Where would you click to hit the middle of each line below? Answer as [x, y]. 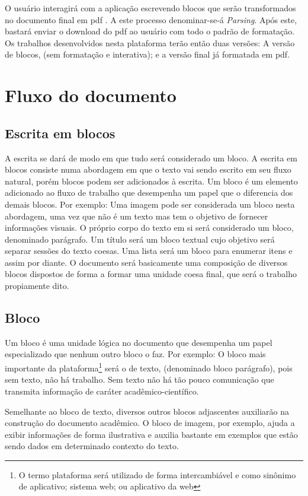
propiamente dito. [37, 286]
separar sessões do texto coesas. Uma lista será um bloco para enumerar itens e [149, 251]
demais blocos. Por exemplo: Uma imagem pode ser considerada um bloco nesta [150, 204]
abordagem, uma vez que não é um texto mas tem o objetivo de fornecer [137, 216]
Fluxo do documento [91, 95]
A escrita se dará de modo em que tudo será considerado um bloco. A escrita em [151, 158]
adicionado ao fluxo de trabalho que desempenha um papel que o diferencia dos [149, 193]
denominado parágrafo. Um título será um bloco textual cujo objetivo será [140, 239]
